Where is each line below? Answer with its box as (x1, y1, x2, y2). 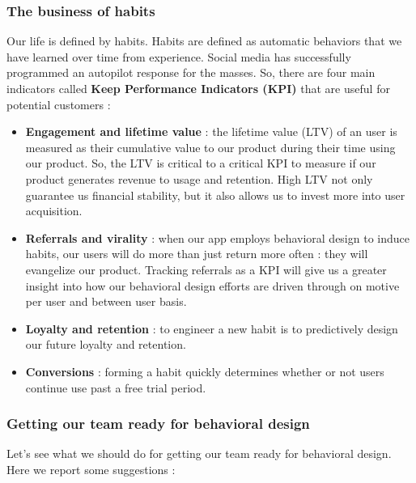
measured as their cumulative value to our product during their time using (25, 138, 396, 155)
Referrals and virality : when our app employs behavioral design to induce (25, 229, 410, 246)
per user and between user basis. (25, 293, 187, 310)
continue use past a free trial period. (25, 379, 206, 396)
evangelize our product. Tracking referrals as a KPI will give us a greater (25, 261, 387, 278)
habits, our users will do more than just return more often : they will (25, 245, 368, 262)
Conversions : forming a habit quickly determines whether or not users (25, 362, 384, 379)
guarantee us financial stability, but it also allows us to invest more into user (25, 186, 405, 203)
